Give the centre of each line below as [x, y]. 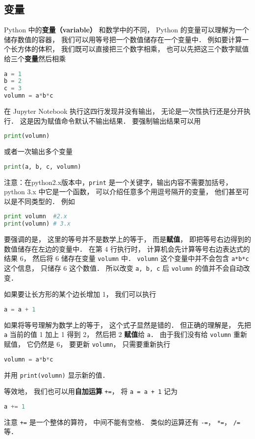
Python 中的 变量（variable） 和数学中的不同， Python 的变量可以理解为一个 [127, 30]
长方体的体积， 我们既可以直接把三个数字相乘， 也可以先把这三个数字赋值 [130, 49]
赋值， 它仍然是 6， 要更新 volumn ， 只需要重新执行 [87, 344]
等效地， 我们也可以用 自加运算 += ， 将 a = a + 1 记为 [91, 391]
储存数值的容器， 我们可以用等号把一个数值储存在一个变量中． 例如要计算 [123, 39]
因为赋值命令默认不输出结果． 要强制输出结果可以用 [117, 120]
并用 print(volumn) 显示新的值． [57, 374]
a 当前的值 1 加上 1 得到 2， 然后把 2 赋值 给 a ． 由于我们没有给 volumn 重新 [126, 334]
